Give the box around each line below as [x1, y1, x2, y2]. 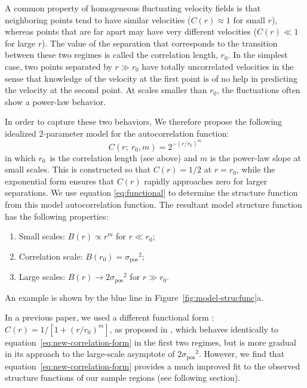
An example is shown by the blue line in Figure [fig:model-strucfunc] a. [5, 291, 263, 303]
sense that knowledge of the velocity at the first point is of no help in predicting [5, 72, 297, 84]
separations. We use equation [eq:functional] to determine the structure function [5, 186, 298, 199]
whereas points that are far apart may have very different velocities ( [5, 25, 257, 38]
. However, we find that [198, 347, 285, 360]
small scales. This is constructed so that [5, 163, 151, 175]
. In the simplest [228, 48, 288, 61]
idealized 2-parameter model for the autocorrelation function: [5, 127, 229, 139]
